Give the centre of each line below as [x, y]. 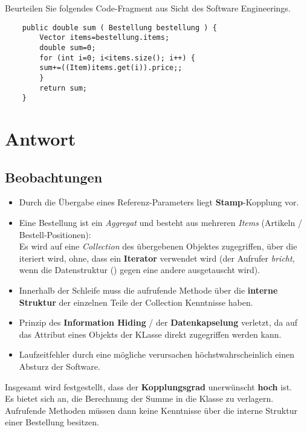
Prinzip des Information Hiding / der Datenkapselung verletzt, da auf [158, 322]
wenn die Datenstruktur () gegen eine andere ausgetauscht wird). [140, 270]
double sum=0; [68, 47]
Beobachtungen [54, 177]
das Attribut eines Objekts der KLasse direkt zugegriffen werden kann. [150, 334]
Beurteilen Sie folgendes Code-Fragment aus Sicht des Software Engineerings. [148, 8]
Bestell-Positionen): [55, 234]
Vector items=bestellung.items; [105, 38]
